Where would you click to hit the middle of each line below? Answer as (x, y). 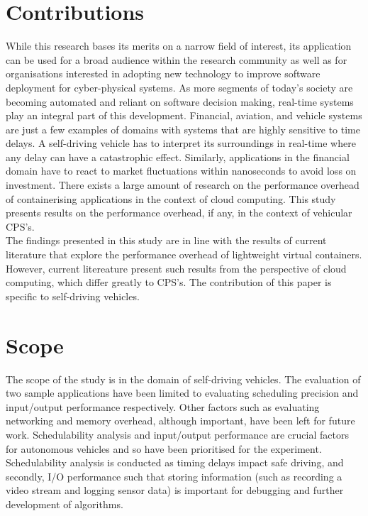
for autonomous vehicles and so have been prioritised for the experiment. (164, 448)
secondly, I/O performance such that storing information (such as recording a (174, 476)
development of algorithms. (65, 504)
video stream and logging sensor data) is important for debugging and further (175, 490)
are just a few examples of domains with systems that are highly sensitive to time (183, 129)
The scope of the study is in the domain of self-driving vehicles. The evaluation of (183, 379)
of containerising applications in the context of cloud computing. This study (171, 198)
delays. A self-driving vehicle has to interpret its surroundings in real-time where (181, 143)
